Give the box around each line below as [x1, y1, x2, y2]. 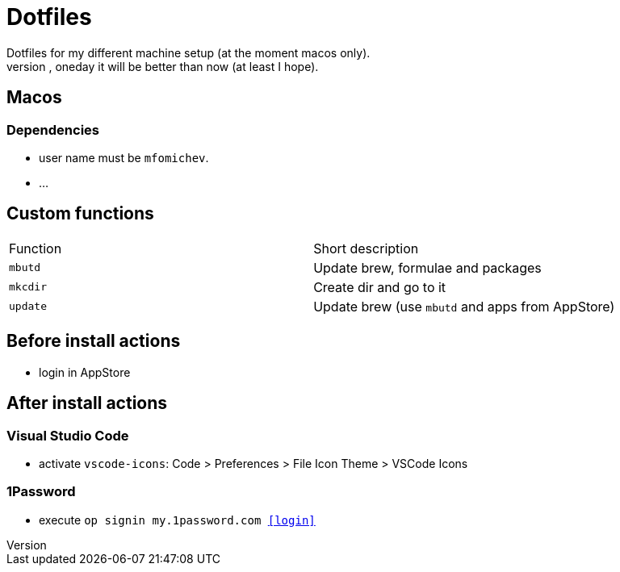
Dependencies [6, 121, 100, 138]
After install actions [6, 393, 168, 414]
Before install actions [6, 331, 181, 352]
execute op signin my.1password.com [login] [39, 512, 316, 527]
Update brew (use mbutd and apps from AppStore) [313, 298, 615, 315]
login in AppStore [39, 365, 131, 379]
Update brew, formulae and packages [313, 259, 542, 276]
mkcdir [9, 281, 47, 294]
